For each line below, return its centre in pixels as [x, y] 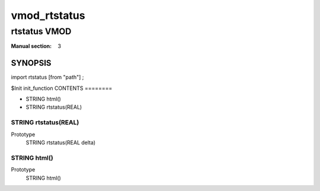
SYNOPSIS [31, 63]
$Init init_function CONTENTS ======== [62, 88]
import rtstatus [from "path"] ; [47, 77]
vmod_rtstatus [48, 15]
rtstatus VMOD [41, 31]
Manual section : [31, 46]
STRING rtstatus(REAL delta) [61, 143]
